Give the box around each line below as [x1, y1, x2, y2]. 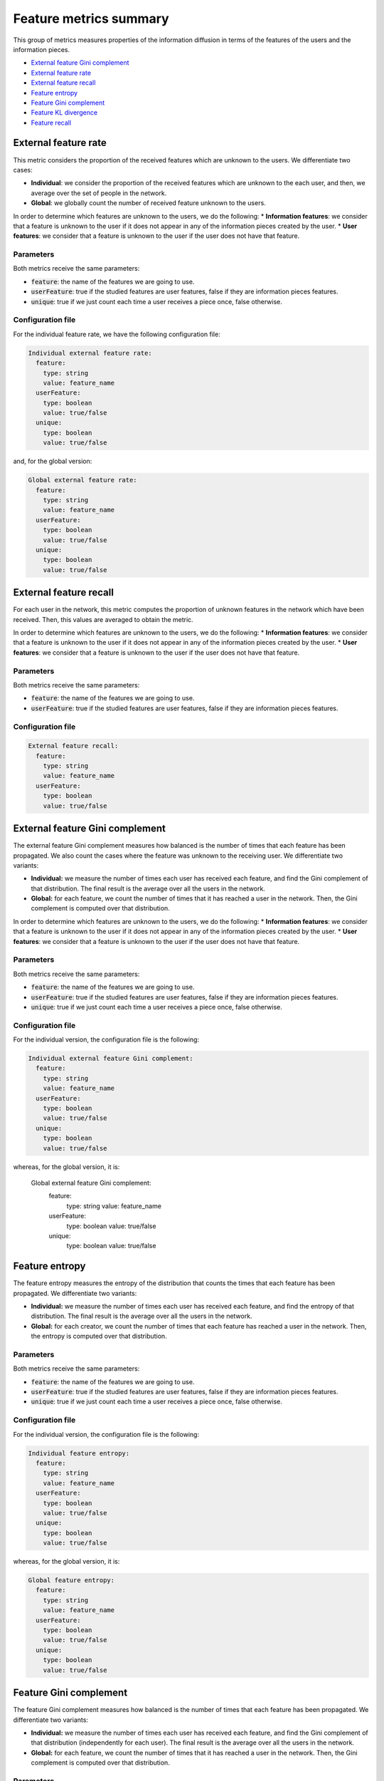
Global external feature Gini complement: [31, 1178, 151, 1187]
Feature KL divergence [31, 108, 98, 117]
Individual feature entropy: [28, 1449, 130, 1457]
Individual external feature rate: [28, 349, 152, 357]
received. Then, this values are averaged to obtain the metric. [13, 615, 193, 623]
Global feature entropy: [28, 1577, 115, 1584]
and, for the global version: [13, 457, 92, 466]
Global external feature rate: [28, 476, 138, 484]
